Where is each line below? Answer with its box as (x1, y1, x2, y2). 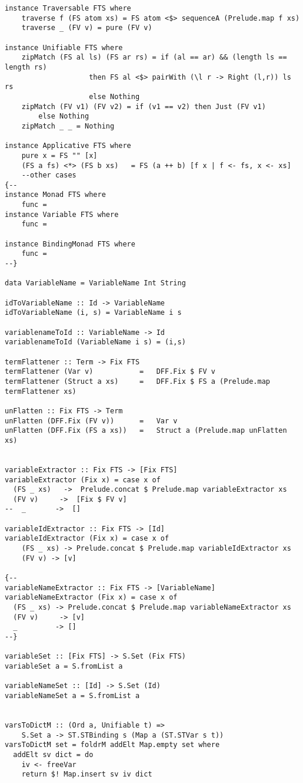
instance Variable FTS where (5, 210, 119, 219)
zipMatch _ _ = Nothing (21, 121, 115, 130)
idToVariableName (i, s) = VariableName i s (5, 308, 182, 317)
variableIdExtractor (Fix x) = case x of (5, 534, 169, 543)
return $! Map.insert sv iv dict (21, 770, 152, 779)
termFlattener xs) (5, 387, 76, 396)
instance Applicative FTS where (5, 142, 131, 150)
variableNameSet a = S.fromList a (5, 691, 140, 700)
